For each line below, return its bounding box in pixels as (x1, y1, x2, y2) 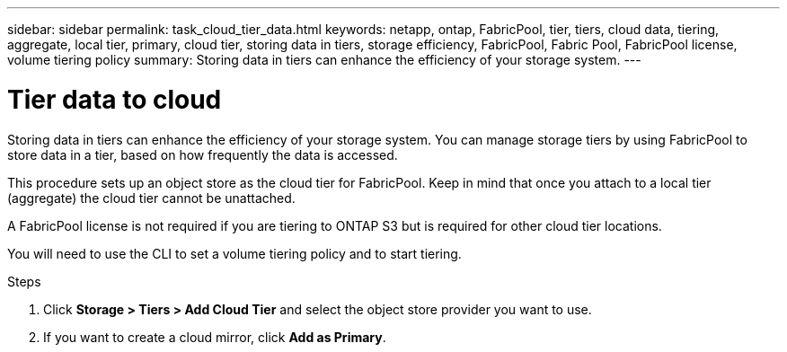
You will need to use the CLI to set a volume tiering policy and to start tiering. (7, 245, 462, 261)
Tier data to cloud (7, 84, 222, 115)
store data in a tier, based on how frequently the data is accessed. (7, 146, 398, 163)
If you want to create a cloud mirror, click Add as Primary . (43, 329, 386, 345)
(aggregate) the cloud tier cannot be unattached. (7, 189, 296, 206)
